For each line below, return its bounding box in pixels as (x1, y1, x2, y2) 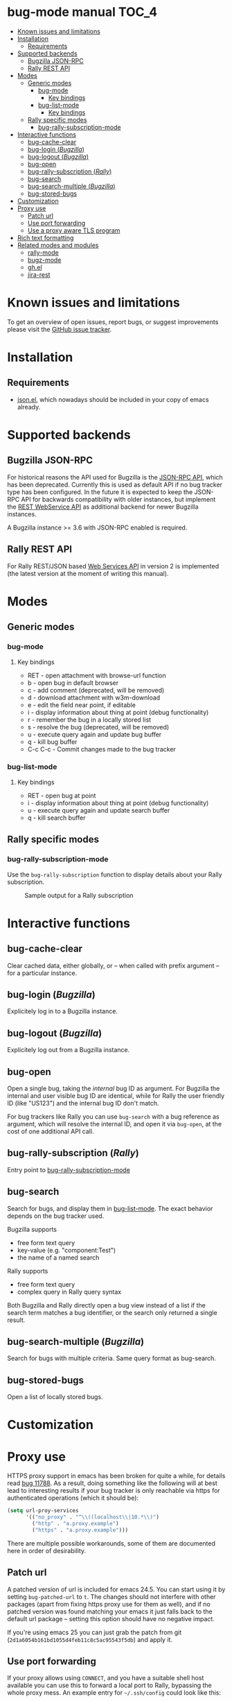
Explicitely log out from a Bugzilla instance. (7, 1046, 130, 1054)
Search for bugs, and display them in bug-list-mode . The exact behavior (7, 1204, 213, 1212)
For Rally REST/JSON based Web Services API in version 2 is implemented (7, 561, 220, 570)
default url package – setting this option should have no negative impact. (7, 1614, 215, 1623)
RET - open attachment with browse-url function (27, 671, 166, 679)
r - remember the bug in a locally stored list (27, 716, 151, 724)
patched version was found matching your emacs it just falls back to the (7, 1607, 213, 1616)
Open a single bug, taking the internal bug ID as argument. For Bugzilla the (7, 1084, 220, 1092)
